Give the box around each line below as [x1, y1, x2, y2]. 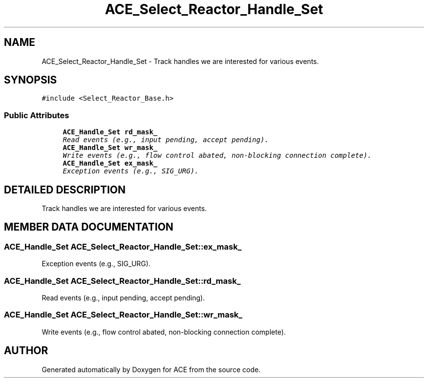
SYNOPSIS [4, 74, 57, 86]
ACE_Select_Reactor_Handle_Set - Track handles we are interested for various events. [42, 57, 319, 65]
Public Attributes [4, 110, 69, 120]
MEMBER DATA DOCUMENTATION [4, 221, 173, 233]
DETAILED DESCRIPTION [4, 183, 126, 196]
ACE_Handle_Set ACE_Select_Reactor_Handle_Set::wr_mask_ [4, 310, 243, 320]
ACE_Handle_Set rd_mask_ [63, 128, 158, 136]
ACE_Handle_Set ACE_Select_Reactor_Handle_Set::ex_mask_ [4, 241, 242, 252]
